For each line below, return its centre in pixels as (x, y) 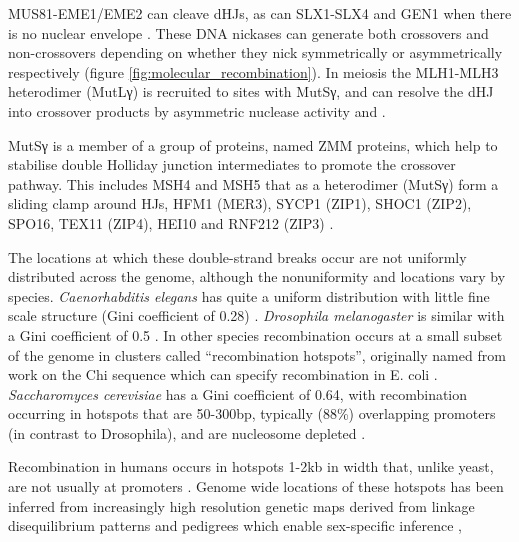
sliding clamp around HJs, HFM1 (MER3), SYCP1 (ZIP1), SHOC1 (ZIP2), (240, 203)
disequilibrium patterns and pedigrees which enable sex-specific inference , (235, 525)
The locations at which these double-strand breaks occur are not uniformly (237, 256)
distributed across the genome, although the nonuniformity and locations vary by (257, 276)
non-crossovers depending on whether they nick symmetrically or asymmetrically (255, 52)
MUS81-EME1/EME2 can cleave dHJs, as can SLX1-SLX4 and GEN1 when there (260, 13)
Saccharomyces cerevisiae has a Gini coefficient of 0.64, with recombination (238, 393)
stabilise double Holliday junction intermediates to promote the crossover (232, 164)
